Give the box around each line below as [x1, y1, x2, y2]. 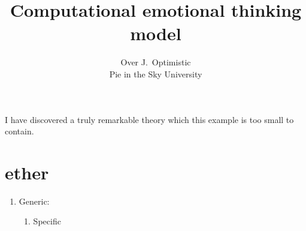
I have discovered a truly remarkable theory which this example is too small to [5, 113, 294, 125]
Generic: [19, 194, 50, 207]
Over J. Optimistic [120, 56, 191, 68]
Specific [33, 215, 61, 227]
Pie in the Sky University [109, 67, 202, 80]
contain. [5, 125, 34, 137]
